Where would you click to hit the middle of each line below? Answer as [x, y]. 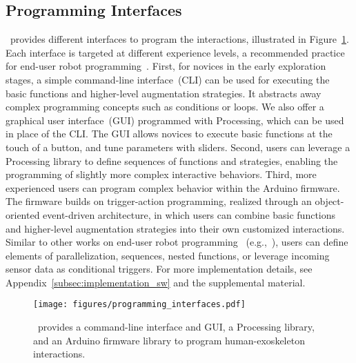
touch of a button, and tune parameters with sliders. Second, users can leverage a [178, 147]
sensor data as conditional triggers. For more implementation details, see [159, 269]
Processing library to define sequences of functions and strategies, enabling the [172, 160]
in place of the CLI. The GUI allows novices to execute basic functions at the [169, 134]
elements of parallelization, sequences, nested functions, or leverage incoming [168, 255]
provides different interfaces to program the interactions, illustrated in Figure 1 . [179, 39]
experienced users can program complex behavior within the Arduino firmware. [173, 187]
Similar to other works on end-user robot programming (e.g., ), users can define [177, 242]
